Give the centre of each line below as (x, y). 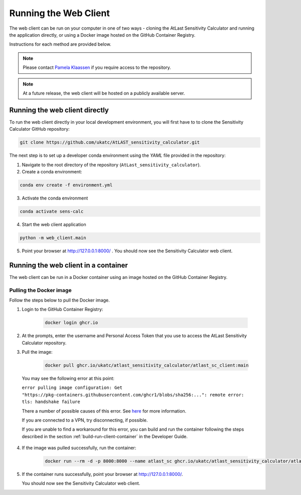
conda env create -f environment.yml (66, 185)
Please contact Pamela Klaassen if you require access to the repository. (97, 67)
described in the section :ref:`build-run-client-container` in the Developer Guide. (105, 436)
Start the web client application (54, 224)
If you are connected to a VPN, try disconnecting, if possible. (85, 420)
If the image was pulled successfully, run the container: (79, 448)
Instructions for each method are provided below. (60, 44)
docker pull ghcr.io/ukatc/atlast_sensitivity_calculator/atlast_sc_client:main (147, 365)
